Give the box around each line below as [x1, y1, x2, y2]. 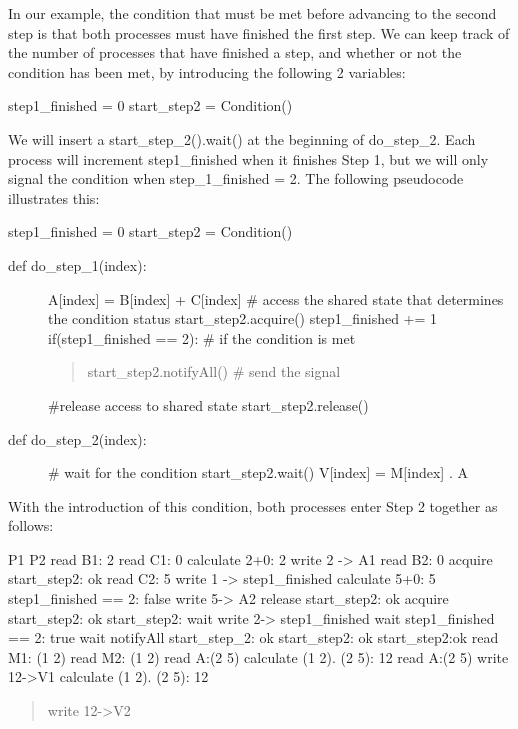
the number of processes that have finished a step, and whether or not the [8, 42, 462, 63]
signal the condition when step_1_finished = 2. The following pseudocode [8, 168, 464, 189]
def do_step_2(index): [8, 428, 147, 449]
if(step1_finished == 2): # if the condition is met [48, 327, 356, 348]
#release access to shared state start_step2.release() [48, 394, 369, 415]
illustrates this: [8, 187, 100, 208]
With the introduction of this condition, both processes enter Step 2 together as [8, 495, 498, 516]
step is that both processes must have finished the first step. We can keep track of [8, 22, 510, 43]
